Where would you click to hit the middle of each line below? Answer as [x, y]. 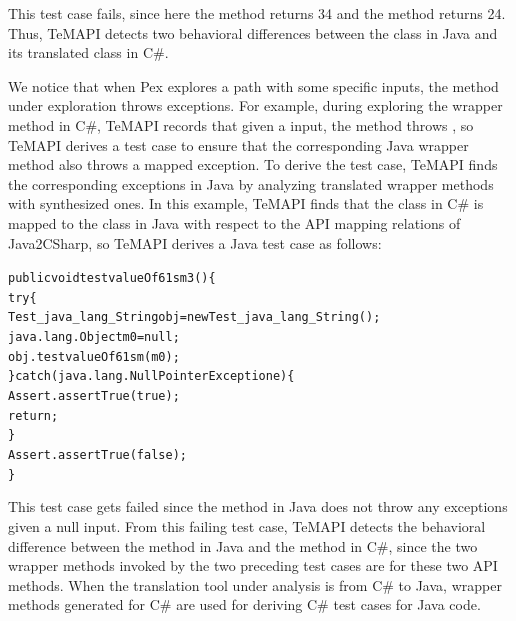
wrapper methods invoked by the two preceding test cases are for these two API [253, 565]
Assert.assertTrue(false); [97, 455]
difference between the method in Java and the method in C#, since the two [243, 545]
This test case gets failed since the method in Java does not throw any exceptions [258, 506]
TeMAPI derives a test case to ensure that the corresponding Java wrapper [238, 144]
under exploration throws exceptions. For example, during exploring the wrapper [255, 105]
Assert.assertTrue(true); [94, 396]
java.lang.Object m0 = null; [94, 337]
